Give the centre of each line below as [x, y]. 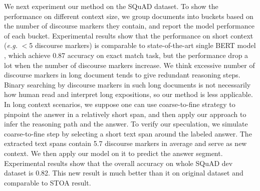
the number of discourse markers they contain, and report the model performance [129, 26]
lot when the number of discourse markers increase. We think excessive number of [129, 65]
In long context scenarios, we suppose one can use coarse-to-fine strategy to [120, 104]
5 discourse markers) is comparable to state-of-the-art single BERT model [143, 45]
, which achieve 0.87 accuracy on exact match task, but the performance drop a [126, 55]
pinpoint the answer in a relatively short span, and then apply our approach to [125, 114]
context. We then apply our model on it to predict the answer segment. [113, 153]
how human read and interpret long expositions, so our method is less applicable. [128, 94]
